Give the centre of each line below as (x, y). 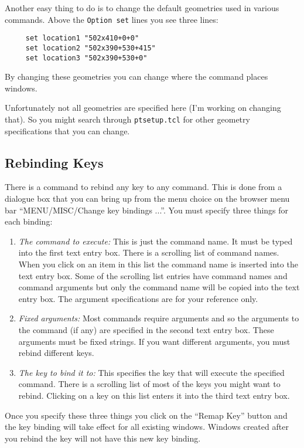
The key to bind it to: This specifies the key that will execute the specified (151, 372)
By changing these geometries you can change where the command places (136, 77)
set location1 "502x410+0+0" (82, 38)
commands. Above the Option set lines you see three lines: (112, 19)
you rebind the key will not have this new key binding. (103, 438)
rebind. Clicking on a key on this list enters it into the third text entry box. (154, 395)
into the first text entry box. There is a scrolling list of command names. (149, 252)
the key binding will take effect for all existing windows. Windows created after (147, 427)
